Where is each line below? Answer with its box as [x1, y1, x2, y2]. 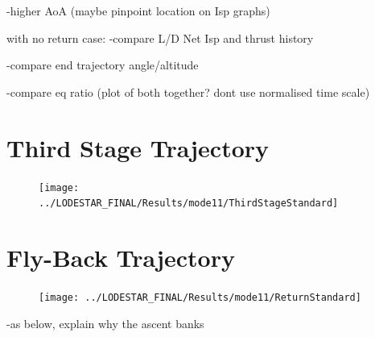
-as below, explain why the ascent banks [6, 314, 204, 331]
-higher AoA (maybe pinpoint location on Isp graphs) [6, 2, 270, 19]
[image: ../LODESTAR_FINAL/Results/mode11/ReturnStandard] [39, 291, 361, 303]
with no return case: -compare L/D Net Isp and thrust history [6, 29, 314, 46]
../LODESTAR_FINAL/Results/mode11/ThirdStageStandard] [39, 198, 339, 210]
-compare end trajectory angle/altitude [6, 56, 199, 73]
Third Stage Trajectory [6, 131, 270, 164]
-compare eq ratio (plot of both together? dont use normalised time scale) [6, 83, 370, 100]
